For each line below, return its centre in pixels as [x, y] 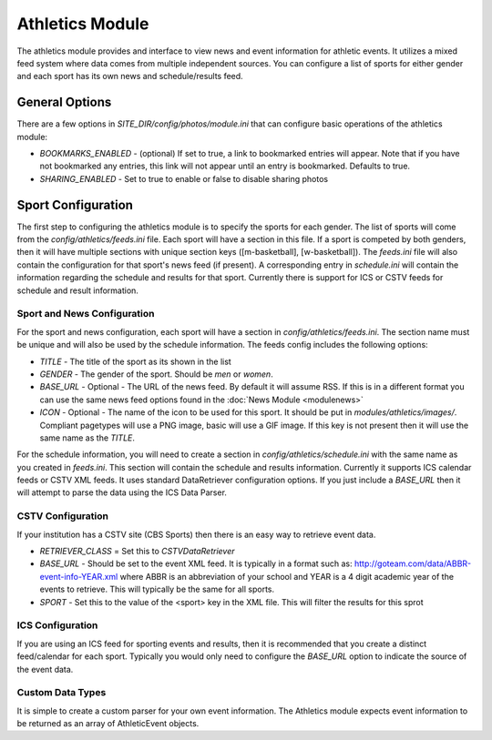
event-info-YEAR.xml [79, 576]
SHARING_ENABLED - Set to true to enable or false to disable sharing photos [184, 178]
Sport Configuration [75, 205]
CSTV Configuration [63, 516]
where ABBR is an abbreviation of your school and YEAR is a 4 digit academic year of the [287, 576]
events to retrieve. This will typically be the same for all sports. [157, 589]
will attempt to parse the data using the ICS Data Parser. [122, 492]
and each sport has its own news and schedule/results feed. [130, 76]
